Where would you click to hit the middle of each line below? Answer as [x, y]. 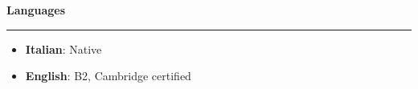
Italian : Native [64, 49]
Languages [36, 10]
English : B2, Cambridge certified [108, 76]
